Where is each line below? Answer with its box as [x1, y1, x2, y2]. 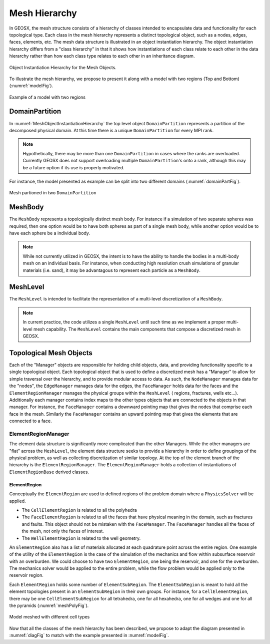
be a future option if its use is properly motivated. [22, 164, 124, 170]
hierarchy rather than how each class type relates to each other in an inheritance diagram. [9, 53, 195, 59]
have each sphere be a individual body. [9, 230, 90, 236]
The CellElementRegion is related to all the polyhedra [21, 507, 137, 513]
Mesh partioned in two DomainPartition [9, 190, 97, 196]
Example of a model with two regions [9, 94, 86, 100]
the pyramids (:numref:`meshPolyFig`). [9, 602, 89, 608]
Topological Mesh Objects [9, 349, 92, 357]
